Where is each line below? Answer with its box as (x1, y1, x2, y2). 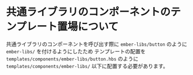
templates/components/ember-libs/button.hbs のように (6, 55, 139, 62)
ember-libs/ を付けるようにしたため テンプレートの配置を (6, 47, 146, 54)
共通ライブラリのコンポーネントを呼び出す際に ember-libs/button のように (6, 40, 188, 47)
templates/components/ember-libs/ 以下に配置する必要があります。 (6, 62, 168, 69)
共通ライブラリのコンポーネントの (6, 5, 171, 19)
